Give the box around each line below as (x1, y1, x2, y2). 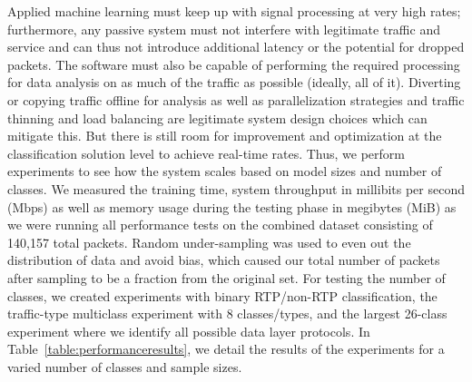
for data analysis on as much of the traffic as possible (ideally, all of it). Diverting (7, 73, 461, 92)
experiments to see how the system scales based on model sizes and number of (7, 162, 442, 181)
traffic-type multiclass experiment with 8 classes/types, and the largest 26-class (7, 304, 447, 323)
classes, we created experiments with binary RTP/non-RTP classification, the (7, 286, 438, 305)
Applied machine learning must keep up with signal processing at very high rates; (7, 2, 461, 20)
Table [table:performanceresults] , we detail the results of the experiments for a (7, 339, 445, 358)
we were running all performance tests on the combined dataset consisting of (7, 215, 433, 234)
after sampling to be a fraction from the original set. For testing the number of (7, 268, 446, 287)
